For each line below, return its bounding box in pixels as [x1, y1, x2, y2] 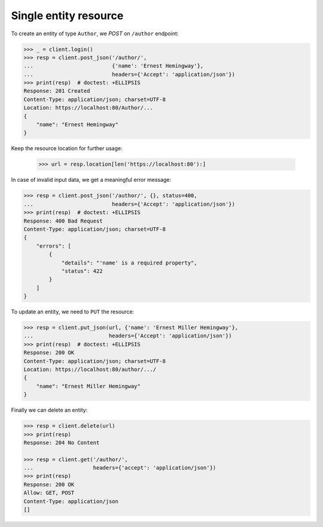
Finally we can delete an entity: [11, 407, 88, 414]
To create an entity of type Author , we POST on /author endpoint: [11, 30, 179, 37]
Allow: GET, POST [23, 489, 75, 496]
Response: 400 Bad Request [23, 217, 103, 224]
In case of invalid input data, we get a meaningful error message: [11, 176, 172, 184]
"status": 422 [61, 267, 103, 275]
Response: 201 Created [23, 87, 90, 95]
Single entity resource [11, 9, 124, 22]
